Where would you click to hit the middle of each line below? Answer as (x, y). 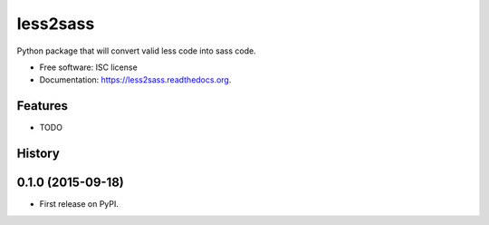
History (38, 154)
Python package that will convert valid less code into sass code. (137, 51)
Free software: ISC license (88, 67)
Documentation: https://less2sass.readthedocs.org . (135, 80)
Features (42, 106)
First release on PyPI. (79, 204)
